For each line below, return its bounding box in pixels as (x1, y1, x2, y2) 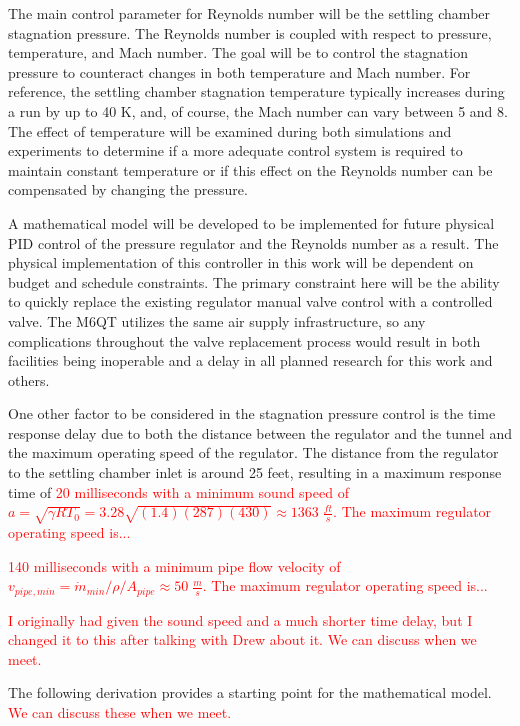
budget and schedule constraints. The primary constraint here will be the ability (8, 271, 500, 292)
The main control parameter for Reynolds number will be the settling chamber (8, 3, 491, 23)
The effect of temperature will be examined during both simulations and (8, 120, 452, 141)
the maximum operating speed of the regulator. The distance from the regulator (8, 442, 499, 463)
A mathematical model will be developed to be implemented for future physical (8, 212, 495, 233)
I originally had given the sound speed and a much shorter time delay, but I (8, 609, 473, 630)
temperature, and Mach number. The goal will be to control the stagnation (8, 42, 468, 63)
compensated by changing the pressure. (8, 179, 248, 200)
